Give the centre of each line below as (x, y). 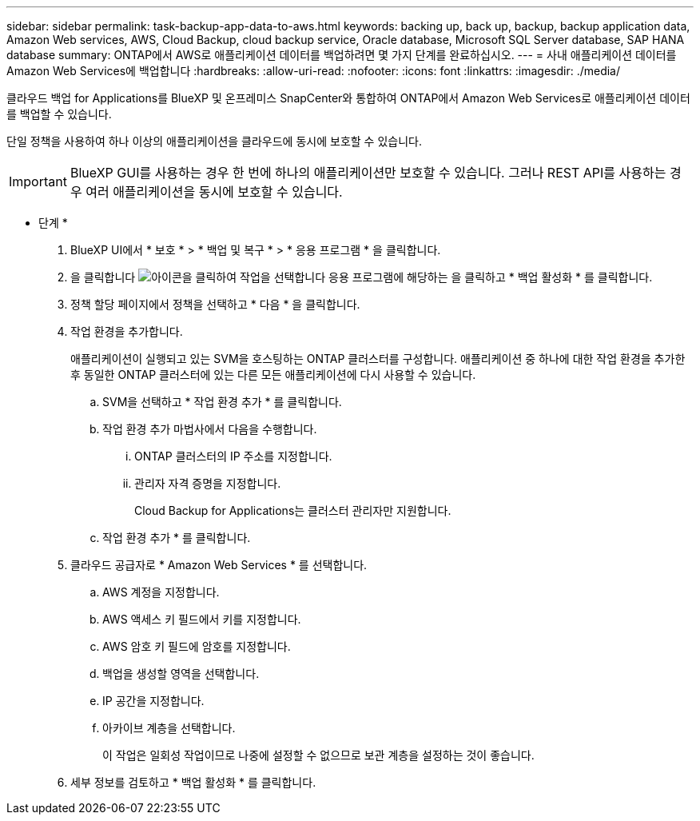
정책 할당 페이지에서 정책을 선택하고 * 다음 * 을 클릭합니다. (215, 304)
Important (38, 181)
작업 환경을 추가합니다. (127, 331)
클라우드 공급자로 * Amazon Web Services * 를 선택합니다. (219, 565)
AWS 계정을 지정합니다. (161, 592)
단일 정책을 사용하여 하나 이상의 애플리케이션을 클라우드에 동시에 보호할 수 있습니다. (214, 141)
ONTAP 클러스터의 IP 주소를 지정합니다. (233, 456)
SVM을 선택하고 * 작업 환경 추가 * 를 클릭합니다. (222, 402)
